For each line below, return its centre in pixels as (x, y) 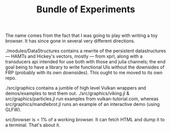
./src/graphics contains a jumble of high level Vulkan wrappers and (76, 88)
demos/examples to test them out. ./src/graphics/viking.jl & (67, 94)
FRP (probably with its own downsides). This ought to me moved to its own (84, 73)
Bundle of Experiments (86, 9)
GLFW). (13, 110)
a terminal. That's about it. (33, 125)
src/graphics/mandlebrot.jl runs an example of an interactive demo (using (82, 104)
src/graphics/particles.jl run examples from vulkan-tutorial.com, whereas (82, 99)
